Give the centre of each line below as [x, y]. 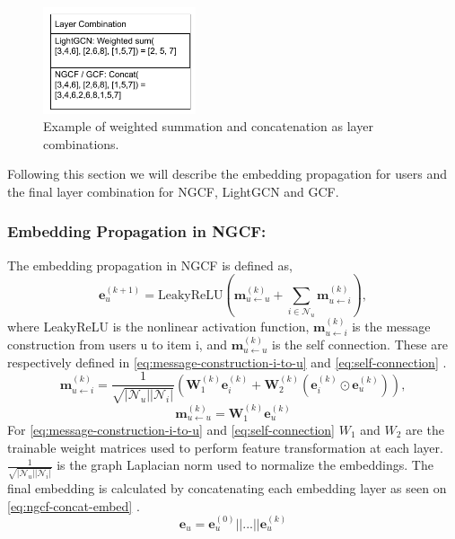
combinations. [81, 143]
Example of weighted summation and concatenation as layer [208, 126]
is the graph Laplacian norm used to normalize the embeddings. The [245, 465]
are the [425, 430]
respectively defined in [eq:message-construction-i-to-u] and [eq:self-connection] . [227, 362]
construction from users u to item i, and [117, 345]
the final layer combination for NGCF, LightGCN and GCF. [173, 191]
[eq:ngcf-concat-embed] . [74, 505]
